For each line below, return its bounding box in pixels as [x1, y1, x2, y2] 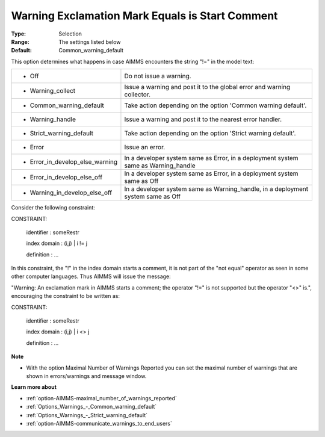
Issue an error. [124, 143, 166, 152]
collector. [124, 90, 150, 99]
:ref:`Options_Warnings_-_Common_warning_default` [26, 403, 157, 411]
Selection [58, 30, 82, 37]
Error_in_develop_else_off [29, 173, 102, 182]
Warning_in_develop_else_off [29, 188, 113, 197]
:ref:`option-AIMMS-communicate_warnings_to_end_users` [26, 420, 173, 427]
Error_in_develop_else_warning [29, 158, 118, 166]
